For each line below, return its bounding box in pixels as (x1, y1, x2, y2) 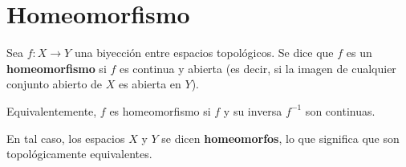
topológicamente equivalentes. (6, 145, 152, 162)
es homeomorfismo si (109, 102, 211, 119)
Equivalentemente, (6, 102, 97, 119)
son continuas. (305, 102, 376, 119)
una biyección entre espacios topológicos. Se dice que (74, 44, 334, 61)
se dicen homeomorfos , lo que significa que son (161, 129, 400, 146)
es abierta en (118, 75, 181, 92)
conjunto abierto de (6, 75, 103, 92)
